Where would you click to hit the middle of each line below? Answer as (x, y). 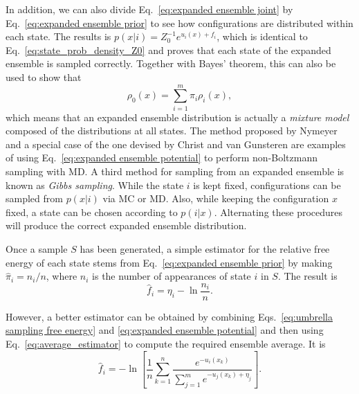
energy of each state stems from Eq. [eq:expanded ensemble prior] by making (169, 262)
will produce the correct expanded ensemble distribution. (126, 225)
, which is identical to (262, 36)
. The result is (307, 276)
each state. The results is (58, 36)
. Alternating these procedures (278, 212)
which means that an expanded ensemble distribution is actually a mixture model (177, 117)
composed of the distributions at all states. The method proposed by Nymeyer (172, 131)
